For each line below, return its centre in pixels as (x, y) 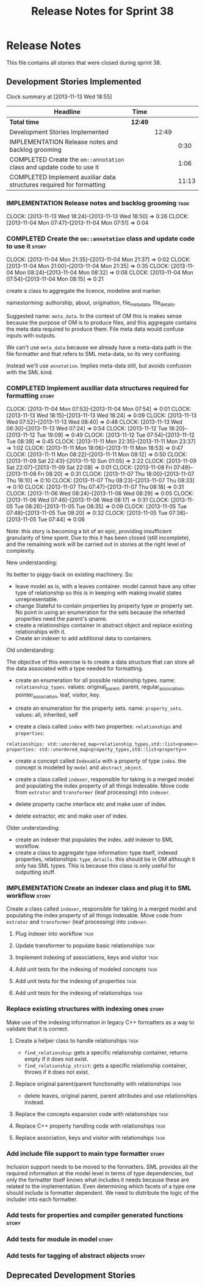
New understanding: (32, 563)
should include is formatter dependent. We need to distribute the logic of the (103, 1192)
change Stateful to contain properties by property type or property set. (104, 606)
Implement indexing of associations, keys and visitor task (87, 958)
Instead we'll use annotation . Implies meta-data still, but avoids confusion (99, 366)
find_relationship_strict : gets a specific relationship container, (106, 1065)
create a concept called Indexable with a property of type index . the (101, 761)
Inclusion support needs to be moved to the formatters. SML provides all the (102, 1167)
